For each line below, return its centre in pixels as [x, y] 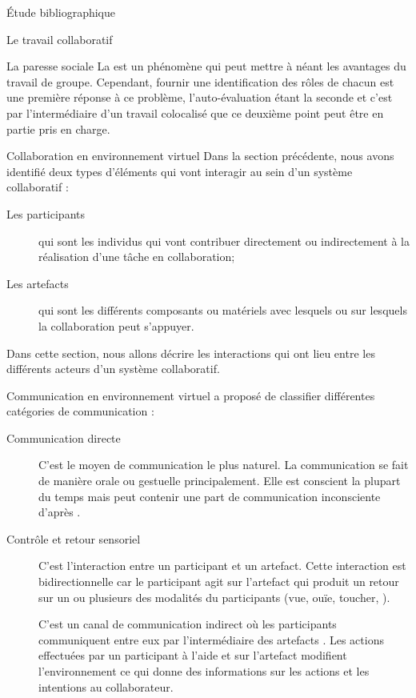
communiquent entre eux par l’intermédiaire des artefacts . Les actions [211, 639]
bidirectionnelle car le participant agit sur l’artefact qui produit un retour [219, 582]
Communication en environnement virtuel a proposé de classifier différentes [191, 395]
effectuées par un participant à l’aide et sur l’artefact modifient [193, 655]
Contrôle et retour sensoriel [74, 538]
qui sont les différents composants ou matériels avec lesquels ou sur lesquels [223, 310]
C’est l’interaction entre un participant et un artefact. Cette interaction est [222, 566]
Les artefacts [38, 283]
